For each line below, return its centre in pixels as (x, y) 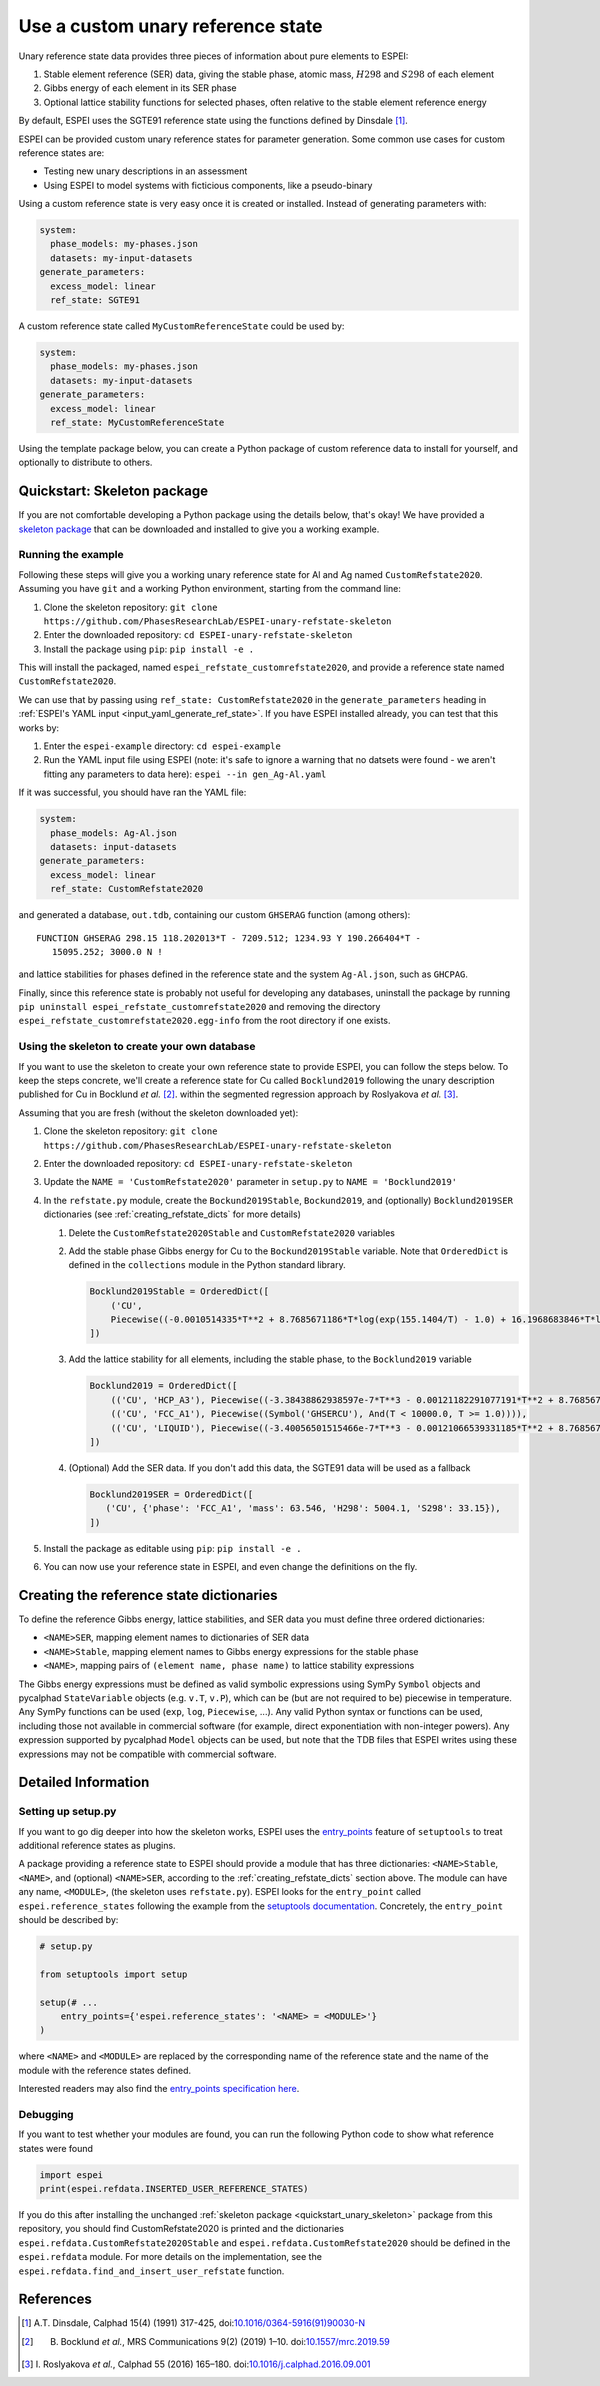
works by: (39, 727)
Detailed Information (84, 1782)
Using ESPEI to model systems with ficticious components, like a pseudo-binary (208, 185)
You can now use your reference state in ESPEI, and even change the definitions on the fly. (230, 1567)
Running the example (71, 555)
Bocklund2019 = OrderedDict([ (163, 1386)
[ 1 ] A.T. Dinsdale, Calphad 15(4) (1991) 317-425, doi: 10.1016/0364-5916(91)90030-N (193, 2323)
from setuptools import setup (113, 1974)
